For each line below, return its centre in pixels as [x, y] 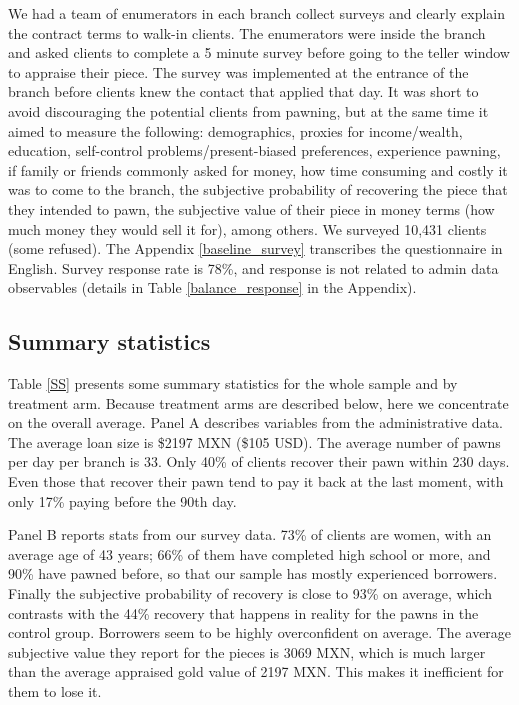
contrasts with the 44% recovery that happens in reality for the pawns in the [243, 612]
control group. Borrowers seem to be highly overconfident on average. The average [260, 632]
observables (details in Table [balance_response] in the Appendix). [212, 287]
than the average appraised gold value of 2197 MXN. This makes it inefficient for [256, 671]
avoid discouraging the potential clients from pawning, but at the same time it [248, 110]
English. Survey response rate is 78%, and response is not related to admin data [253, 267]
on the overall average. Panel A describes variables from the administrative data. [255, 422]
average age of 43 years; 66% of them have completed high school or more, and [249, 553]
